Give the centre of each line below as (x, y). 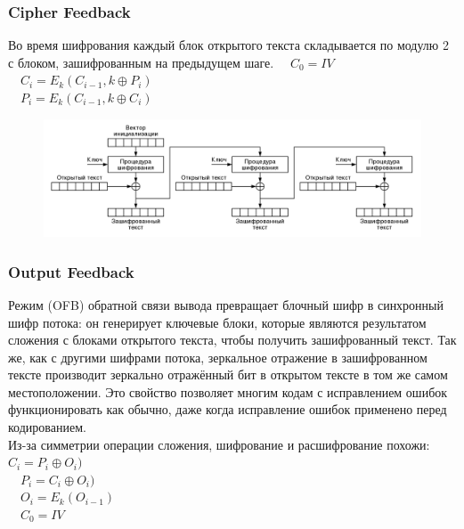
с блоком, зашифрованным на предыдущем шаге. (141, 62)
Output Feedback (71, 271)
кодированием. (47, 427)
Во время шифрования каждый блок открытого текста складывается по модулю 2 (228, 45)
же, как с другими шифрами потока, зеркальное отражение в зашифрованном (218, 357)
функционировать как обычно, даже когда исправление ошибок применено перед (228, 409)
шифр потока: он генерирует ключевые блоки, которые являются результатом (217, 322)
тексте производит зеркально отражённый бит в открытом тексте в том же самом (228, 374)
